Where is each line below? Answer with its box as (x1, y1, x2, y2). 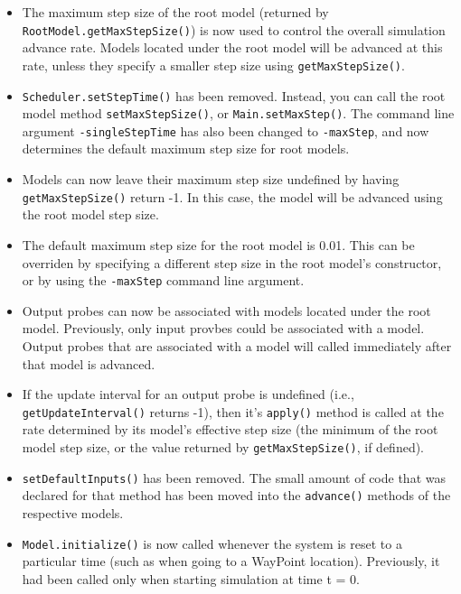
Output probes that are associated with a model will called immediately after (22, 336, 452, 355)
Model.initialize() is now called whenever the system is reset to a (22, 534, 402, 552)
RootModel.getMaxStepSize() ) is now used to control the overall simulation (22, 20, 446, 39)
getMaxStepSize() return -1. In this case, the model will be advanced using (22, 187, 443, 206)
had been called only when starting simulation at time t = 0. (22, 569, 360, 588)
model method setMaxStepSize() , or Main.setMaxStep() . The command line (22, 104, 455, 123)
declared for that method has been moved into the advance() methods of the (22, 486, 451, 505)
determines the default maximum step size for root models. (22, 139, 350, 158)
